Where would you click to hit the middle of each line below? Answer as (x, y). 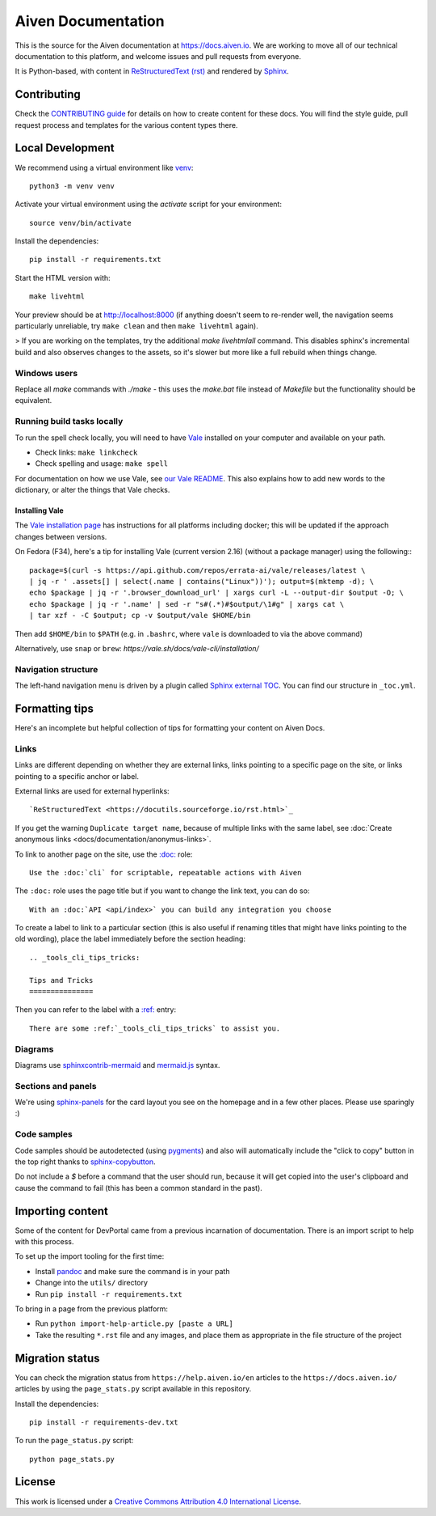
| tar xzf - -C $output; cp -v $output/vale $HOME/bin (140, 616)
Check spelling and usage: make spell (102, 464)
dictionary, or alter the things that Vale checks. (92, 490)
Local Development (65, 148)
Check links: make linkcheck (86, 452)
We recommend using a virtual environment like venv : (104, 167)
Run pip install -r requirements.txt (109, 1294)
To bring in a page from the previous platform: (92, 1309)
